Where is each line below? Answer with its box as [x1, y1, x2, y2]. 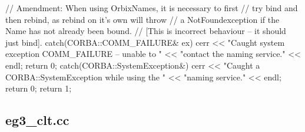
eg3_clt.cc [5, 111, 69, 129]
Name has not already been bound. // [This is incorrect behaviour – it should [5, 25, 286, 37]
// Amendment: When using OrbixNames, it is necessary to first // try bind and [5, 2, 298, 13]
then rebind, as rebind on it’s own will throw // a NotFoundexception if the [5, 13, 280, 25]
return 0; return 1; [5, 82, 72, 94]
